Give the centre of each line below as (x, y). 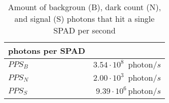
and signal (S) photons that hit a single (84, 19)
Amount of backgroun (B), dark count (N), (84, 7)
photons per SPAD (47, 50)
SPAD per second (84, 30)
